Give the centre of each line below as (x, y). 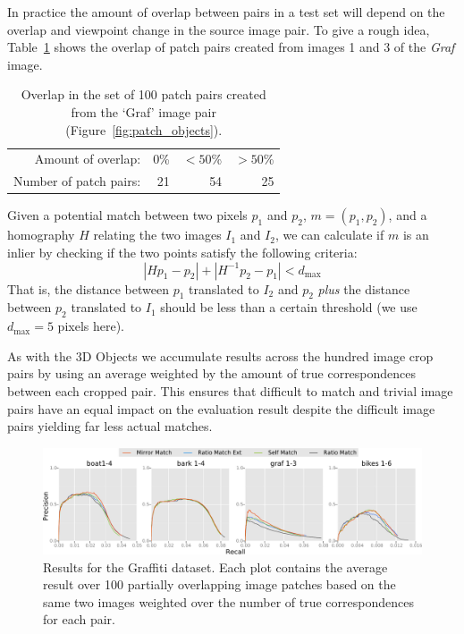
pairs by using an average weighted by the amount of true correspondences (212, 373)
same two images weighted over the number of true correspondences (228, 601)
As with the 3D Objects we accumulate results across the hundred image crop (220, 355)
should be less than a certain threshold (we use (289, 307)
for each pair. (79, 619)
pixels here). (91, 326)
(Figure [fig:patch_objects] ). (144, 129)
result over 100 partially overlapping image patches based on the (219, 584)
